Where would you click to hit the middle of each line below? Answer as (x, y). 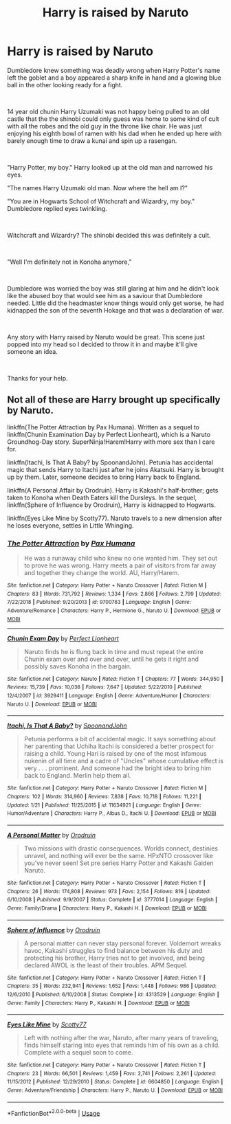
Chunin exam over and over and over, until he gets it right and (111, 659)
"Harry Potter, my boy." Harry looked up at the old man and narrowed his (110, 167)
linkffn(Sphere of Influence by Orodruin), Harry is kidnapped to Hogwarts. (112, 505)
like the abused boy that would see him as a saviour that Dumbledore (105, 295)
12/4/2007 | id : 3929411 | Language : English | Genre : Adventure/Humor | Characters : (109, 695)
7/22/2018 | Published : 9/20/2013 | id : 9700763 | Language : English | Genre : (99, 603)
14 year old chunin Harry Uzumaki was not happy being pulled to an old (108, 111)
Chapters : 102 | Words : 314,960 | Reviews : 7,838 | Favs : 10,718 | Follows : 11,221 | (104, 796)
